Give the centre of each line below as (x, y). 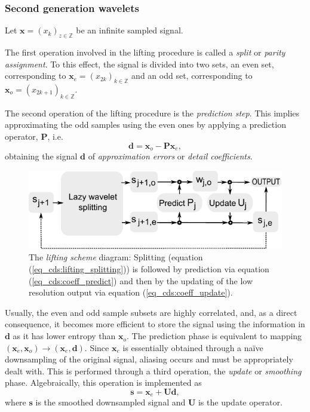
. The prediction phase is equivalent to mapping (214, 336)
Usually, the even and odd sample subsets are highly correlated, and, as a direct (151, 312)
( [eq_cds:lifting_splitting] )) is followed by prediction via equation (149, 269)
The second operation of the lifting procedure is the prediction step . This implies (152, 113)
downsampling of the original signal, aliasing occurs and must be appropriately (149, 359)
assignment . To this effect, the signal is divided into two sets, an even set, (139, 64)
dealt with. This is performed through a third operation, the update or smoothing (153, 371)
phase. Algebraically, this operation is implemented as (103, 382)
